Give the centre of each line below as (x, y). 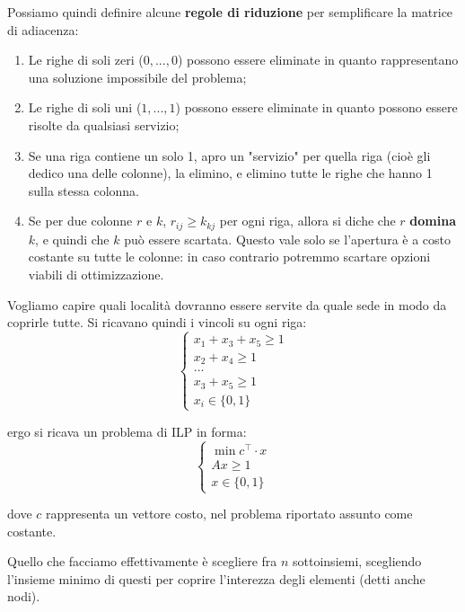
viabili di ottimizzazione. (96, 274)
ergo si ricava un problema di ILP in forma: (127, 431)
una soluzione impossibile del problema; (137, 77)
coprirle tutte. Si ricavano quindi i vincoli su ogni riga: (157, 322)
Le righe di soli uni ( (85, 107)
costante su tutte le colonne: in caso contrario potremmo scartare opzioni (229, 257)
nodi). (24, 596)
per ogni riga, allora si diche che (307, 221)
